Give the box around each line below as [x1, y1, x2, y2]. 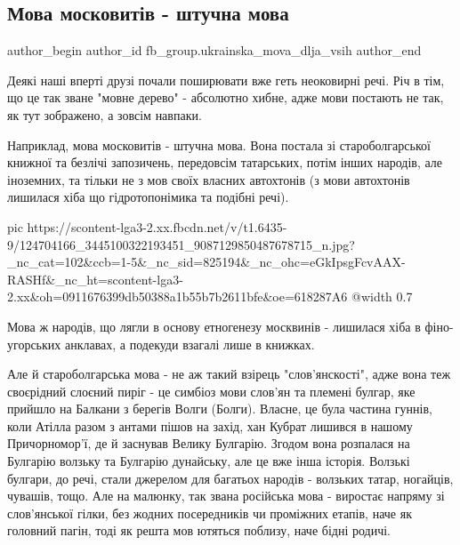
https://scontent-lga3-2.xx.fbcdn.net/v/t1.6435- [27, 217, 287, 236]
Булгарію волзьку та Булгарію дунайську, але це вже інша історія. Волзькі [7, 452, 410, 470]
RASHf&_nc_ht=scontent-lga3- [7, 269, 183, 288]
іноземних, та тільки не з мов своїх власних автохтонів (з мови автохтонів [7, 170, 410, 188]
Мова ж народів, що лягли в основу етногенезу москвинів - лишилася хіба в [7, 317, 421, 335]
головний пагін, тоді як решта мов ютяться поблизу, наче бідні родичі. [7, 521, 391, 540]
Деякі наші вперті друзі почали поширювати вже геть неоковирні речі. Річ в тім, [7, 70, 445, 89]
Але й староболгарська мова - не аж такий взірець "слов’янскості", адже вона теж [7, 365, 451, 383]
